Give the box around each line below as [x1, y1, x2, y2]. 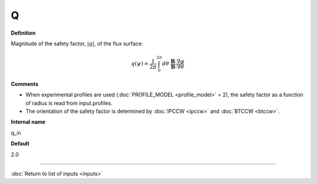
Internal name [11, 118, 46, 126]
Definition [11, 29, 36, 36]
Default [11, 140, 29, 147]
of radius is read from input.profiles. [25, 99, 113, 106]
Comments [11, 80, 39, 88]
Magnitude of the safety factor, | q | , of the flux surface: [11, 40, 143, 47]
